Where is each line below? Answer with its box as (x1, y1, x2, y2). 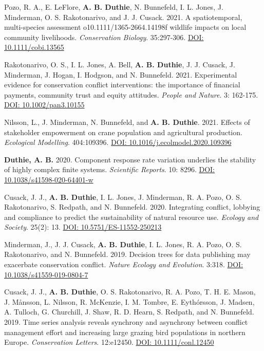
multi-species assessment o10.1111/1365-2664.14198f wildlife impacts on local (4, 22, 247, 32)
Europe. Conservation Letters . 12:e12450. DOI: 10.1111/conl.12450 (4, 337, 214, 347)
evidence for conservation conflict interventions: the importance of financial (4, 79, 240, 90)
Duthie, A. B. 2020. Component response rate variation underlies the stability (4, 154, 256, 164)
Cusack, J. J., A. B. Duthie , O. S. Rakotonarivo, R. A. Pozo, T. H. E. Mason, (4, 286, 256, 297)
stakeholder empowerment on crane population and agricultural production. (4, 126, 242, 137)
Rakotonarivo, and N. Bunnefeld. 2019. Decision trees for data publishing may (4, 249, 251, 260)
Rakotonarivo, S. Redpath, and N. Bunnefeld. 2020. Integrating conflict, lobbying (4, 201, 260, 212)
